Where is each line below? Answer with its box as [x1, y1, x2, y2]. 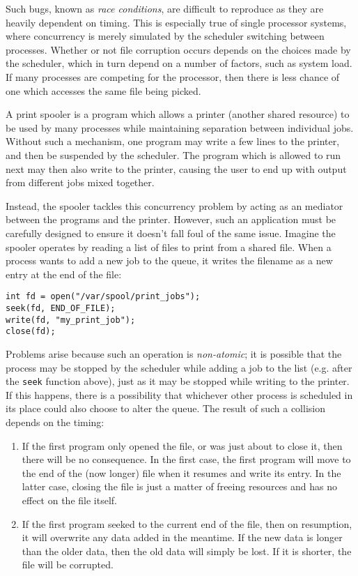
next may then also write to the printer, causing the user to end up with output [6, 161, 347, 176]
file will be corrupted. [22, 557, 114, 572]
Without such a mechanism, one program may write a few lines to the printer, [6, 134, 340, 149]
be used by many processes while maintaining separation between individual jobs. [6, 120, 354, 135]
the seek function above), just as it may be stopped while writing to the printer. [6, 374, 350, 388]
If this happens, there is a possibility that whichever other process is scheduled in [6, 387, 353, 402]
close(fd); [6, 326, 56, 337]
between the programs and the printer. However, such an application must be [6, 212, 336, 227]
